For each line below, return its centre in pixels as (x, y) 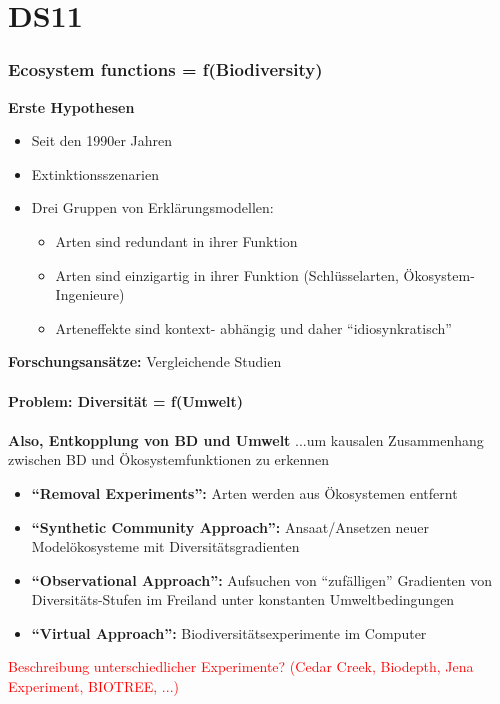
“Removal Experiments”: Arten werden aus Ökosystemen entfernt (244, 492)
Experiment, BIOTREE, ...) (93, 686)
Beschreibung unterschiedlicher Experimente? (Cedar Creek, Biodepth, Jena (241, 666)
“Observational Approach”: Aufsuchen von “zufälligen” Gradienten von (262, 579)
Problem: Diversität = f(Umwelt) (126, 400)
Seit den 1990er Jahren (102, 140)
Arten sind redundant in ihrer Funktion (176, 240)
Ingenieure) (90, 294)
